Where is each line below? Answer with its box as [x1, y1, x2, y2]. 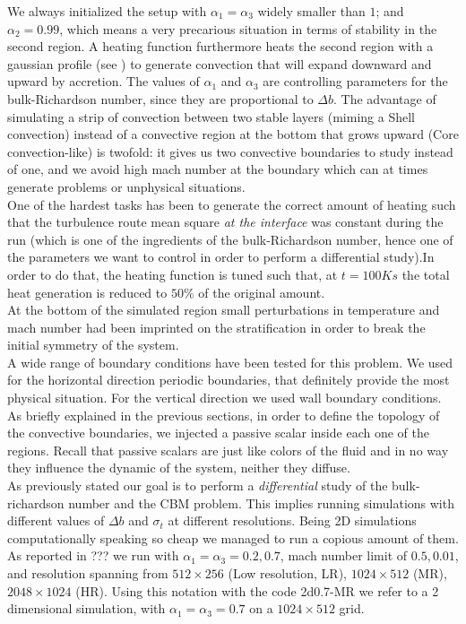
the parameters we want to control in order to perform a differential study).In [7, 247, 435, 266]
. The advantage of [333, 89, 436, 108]
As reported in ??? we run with [7, 546, 179, 565]
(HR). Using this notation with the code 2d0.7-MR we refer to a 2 [75, 581, 439, 600]
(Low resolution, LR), [228, 564, 347, 582]
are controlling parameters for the [263, 72, 448, 91]
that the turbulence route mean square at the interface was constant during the [7, 212, 444, 231]
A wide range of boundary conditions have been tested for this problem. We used [7, 352, 453, 371]
